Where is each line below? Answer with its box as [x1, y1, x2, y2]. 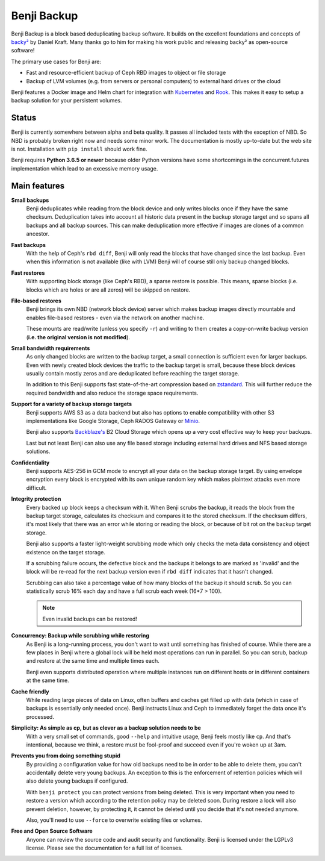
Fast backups [11, 241, 46, 248]
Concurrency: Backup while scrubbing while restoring [11, 632, 150, 639]
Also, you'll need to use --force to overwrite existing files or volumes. [26, 816, 203, 824]
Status [11, 113, 37, 123]
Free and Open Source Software [11, 827, 93, 834]
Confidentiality [11, 459, 50, 466]
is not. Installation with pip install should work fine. [11, 145, 147, 152]
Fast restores [11, 269, 45, 277]
